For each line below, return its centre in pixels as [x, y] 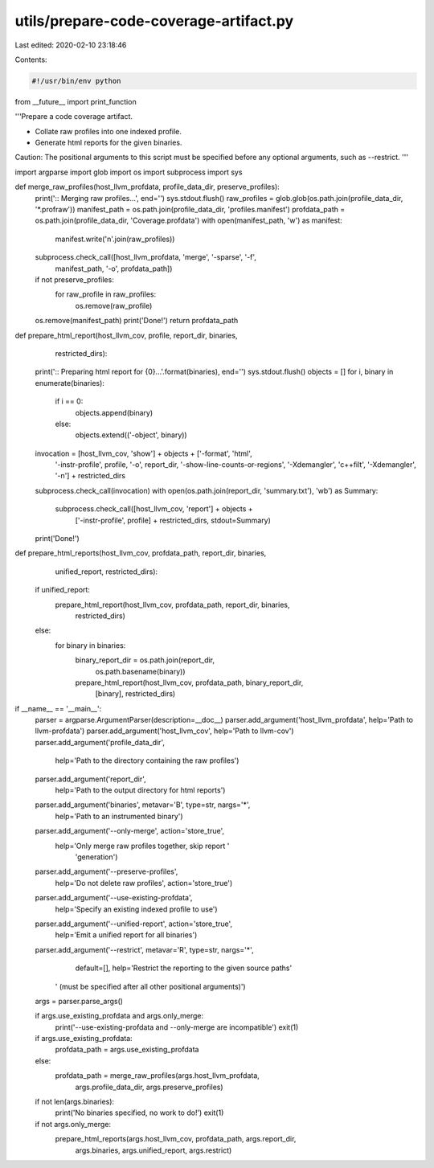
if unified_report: [62, 590]
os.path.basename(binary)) [140, 671]
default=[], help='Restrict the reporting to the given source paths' [184, 968]
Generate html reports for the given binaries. [108, 143]
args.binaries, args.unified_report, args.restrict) [154, 1150]
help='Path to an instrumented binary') [119, 816]
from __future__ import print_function [76, 101]
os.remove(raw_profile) [114, 305]
